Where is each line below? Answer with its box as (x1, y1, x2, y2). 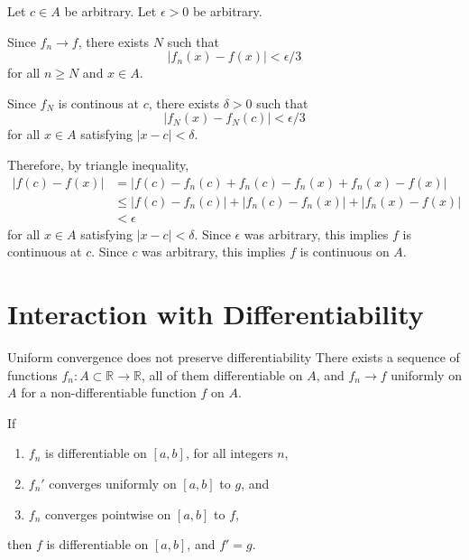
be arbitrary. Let (64, 2, 157, 20)
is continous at (58, 93, 139, 112)
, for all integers (185, 443, 273, 462)
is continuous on (299, 242, 390, 261)
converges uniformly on (49, 473, 177, 492)
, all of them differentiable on (141, 365, 303, 384)
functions (7, 365, 58, 384)
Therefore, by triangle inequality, (7, 154, 189, 173)
